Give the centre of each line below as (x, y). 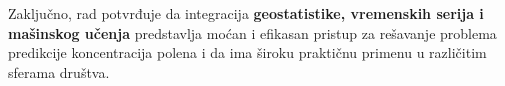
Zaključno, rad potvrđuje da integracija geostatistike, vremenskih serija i (246, 13)
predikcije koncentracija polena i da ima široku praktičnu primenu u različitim (247, 52)
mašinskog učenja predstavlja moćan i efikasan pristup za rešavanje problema (252, 32)
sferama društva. (59, 71)
